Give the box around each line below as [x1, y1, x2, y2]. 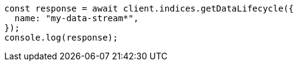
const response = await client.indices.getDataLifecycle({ [4, 4, 294, 13]
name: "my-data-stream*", [14, 13, 139, 23]
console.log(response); [4, 33, 118, 42]
